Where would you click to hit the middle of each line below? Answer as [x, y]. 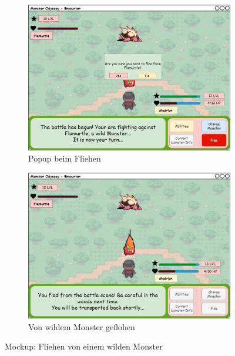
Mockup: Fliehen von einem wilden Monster [84, 346]
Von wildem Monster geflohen [82, 326]
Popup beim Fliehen [65, 158]
